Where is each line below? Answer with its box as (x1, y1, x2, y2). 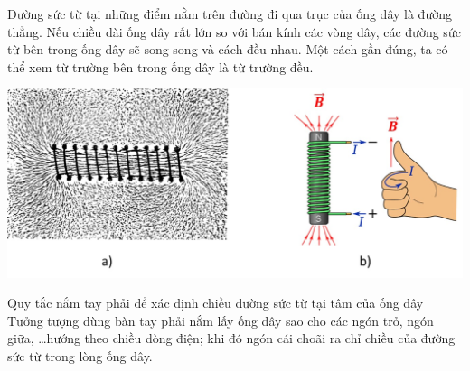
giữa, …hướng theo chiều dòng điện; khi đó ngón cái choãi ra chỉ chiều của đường (7, 329, 456, 348)
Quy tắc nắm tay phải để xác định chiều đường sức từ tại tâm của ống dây (7, 293, 424, 312)
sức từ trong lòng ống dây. (7, 346, 153, 365)
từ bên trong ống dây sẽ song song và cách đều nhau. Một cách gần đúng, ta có (7, 40, 448, 59)
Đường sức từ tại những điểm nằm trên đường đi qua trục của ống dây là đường (7, 5, 452, 23)
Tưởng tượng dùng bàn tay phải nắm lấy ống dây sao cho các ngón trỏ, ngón (7, 311, 434, 329)
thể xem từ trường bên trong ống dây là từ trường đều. (7, 57, 314, 76)
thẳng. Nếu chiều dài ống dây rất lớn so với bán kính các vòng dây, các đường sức (7, 22, 461, 41)
